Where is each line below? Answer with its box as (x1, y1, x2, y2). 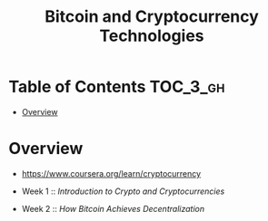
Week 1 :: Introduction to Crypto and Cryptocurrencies (21, 186, 225, 197)
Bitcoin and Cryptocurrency (44, 6, 260, 27)
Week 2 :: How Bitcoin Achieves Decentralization (21, 203, 205, 214)
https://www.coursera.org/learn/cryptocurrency (21, 168, 202, 178)
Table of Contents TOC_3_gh (8, 77, 225, 97)
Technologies (98, 25, 205, 46)
